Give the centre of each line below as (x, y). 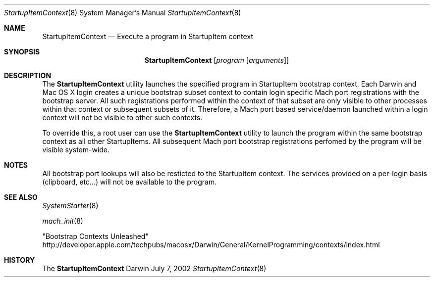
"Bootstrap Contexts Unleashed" (95, 236)
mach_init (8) (63, 221)
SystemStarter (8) (70, 206)
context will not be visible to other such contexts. (122, 117)
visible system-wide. (76, 150)
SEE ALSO (21, 197)
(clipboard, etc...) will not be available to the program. (130, 182)
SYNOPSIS (22, 52)
